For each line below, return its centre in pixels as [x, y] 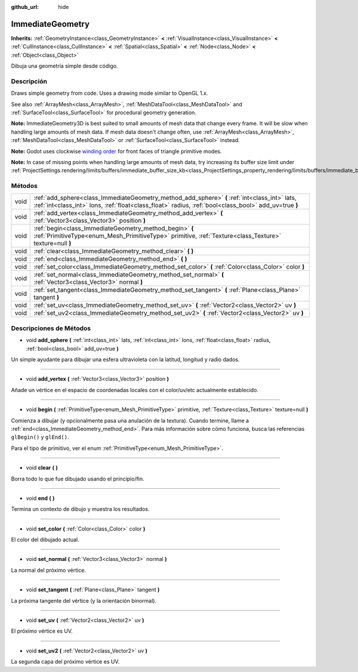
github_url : [25, 7]
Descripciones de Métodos [51, 328]
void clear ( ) [42, 468]
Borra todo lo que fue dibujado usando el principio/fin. [78, 479]
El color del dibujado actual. [45, 540]
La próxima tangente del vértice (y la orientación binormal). [84, 600]
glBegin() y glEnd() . [40, 437]
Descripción [29, 81]
